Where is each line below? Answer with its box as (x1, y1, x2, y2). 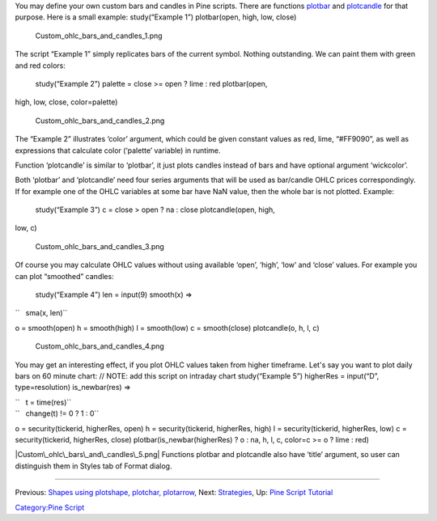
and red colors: (15, 61, 66, 70)
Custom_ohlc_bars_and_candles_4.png (35, 341, 165, 351)
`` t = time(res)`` (15, 397, 72, 407)
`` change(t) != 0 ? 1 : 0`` (15, 409, 100, 418)
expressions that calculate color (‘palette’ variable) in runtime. (15, 146, 221, 155)
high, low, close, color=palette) (15, 97, 118, 107)
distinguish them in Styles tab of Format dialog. (15, 461, 172, 471)
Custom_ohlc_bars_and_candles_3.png (35, 241, 165, 251)
